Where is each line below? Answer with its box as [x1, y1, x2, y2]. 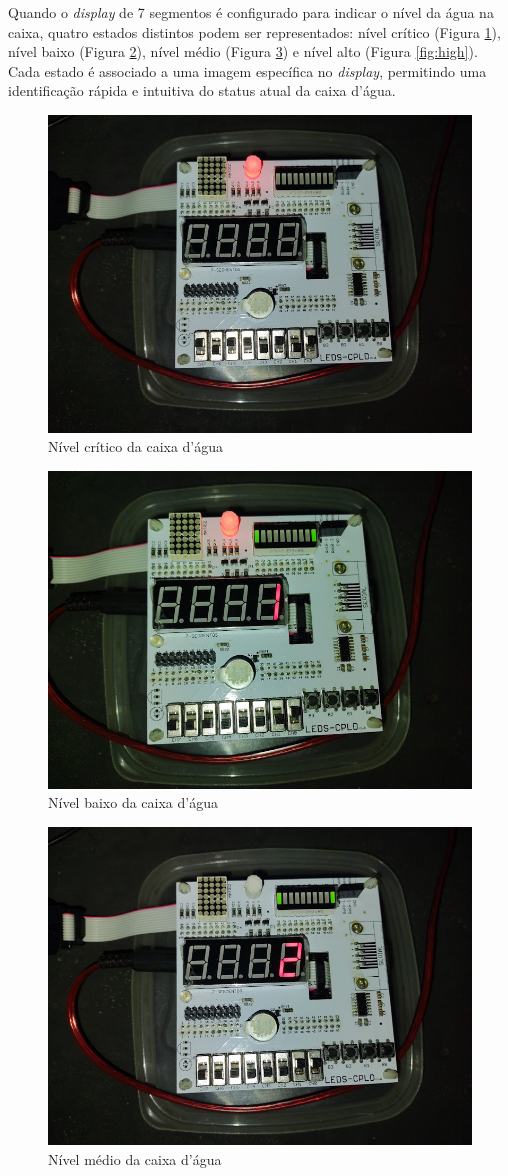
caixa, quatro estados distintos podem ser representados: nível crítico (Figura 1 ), [8, 21, 501, 42]
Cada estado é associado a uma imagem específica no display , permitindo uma [8, 60, 487, 81]
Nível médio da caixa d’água [48, 1148, 222, 1169]
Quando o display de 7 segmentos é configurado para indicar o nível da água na [8, 2, 494, 22]
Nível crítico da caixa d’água [48, 436, 224, 457]
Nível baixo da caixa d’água [48, 792, 218, 813]
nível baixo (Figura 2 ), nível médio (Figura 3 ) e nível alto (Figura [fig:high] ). [8, 41, 478, 62]
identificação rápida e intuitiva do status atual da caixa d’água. [8, 80, 396, 101]
